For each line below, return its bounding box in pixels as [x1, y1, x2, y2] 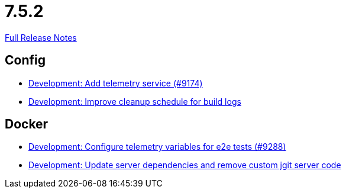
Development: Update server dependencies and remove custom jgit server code [28, 160, 341, 171]
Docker [5, 117, 48, 132]
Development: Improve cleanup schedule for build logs [28, 96, 241, 107]
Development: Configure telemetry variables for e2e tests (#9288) [28, 141, 286, 152]
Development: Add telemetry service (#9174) [28, 78, 203, 88]
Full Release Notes [5, 32, 77, 43]
